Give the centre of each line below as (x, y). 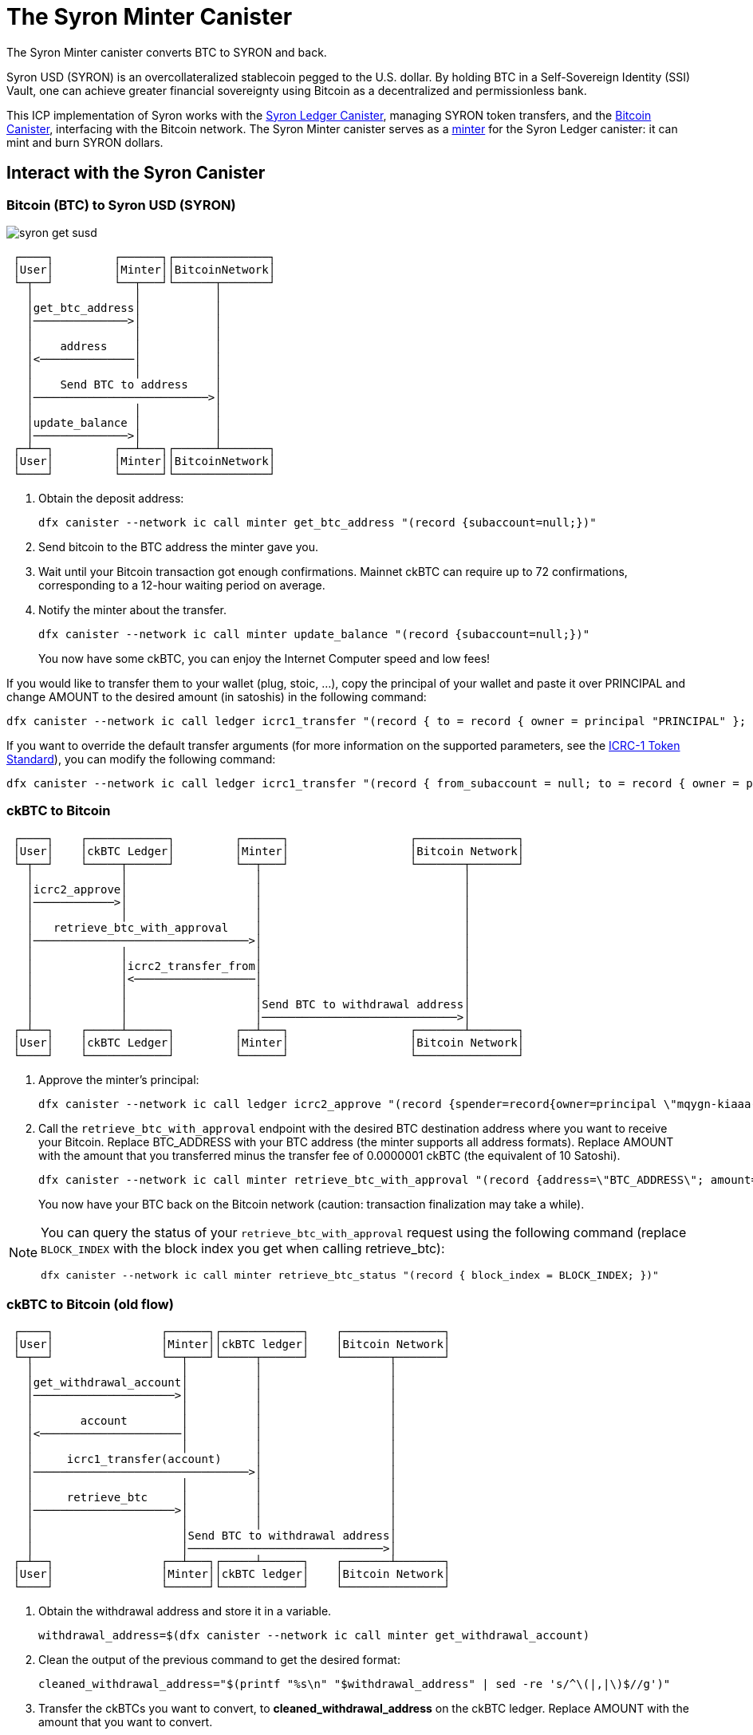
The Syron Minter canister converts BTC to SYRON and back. (167, 52)
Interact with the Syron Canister (136, 173)
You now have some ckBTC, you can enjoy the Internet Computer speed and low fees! (264, 658)
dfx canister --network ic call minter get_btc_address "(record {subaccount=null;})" (317, 522)
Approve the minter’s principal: (119, 1079)
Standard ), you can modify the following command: (141, 759)
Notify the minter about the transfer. (132, 609)
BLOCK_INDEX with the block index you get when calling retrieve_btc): (243, 1248)
